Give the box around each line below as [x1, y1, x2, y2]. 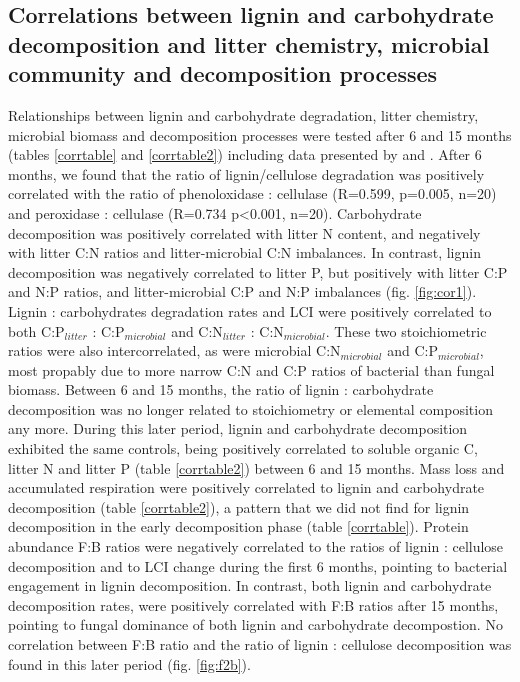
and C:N [171, 320, 223, 341]
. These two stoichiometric [325, 320, 487, 341]
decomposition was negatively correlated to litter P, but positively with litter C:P [8, 261, 508, 282]
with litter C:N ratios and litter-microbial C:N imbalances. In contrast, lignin [8, 242, 481, 263]
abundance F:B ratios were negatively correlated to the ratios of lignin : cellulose [8, 536, 504, 557]
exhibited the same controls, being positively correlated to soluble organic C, [8, 438, 478, 459]
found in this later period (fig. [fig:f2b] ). [8, 653, 251, 674]
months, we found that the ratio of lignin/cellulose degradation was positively [8, 163, 485, 184]
